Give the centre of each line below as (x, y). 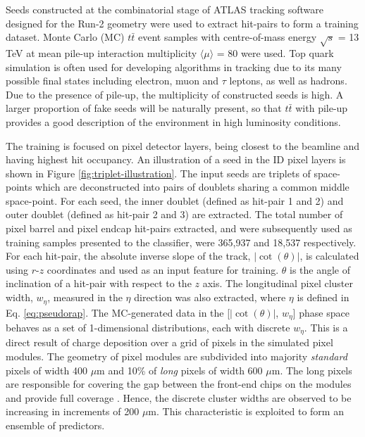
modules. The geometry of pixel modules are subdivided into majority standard (177, 356)
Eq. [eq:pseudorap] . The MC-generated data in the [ (118, 312)
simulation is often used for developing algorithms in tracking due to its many (174, 66)
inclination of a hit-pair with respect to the (99, 283)
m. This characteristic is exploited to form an (246, 411)
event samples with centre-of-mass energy (227, 37)
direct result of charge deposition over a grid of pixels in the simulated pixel (169, 342)
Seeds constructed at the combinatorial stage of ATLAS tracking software (165, 9)
